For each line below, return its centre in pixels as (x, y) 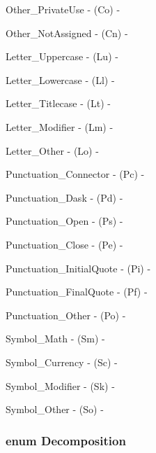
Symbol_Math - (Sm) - (55, 339)
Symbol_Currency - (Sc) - (62, 362)
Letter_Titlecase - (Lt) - (58, 103)
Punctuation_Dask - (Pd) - (64, 197)
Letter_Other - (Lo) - (52, 150)
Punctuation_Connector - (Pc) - (75, 174)
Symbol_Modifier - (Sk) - (60, 385)
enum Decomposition (66, 440)
